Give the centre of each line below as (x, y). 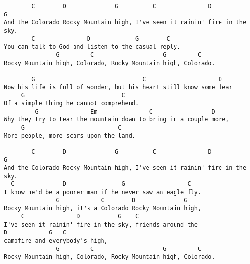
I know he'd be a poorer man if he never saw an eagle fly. (103, 192)
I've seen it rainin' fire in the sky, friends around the (101, 224)
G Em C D (125, 111)
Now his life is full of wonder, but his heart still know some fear (118, 87)
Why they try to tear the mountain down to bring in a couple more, (117, 120)
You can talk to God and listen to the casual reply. (92, 47)
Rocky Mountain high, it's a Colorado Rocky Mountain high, (103, 208)
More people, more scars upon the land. (70, 136)
